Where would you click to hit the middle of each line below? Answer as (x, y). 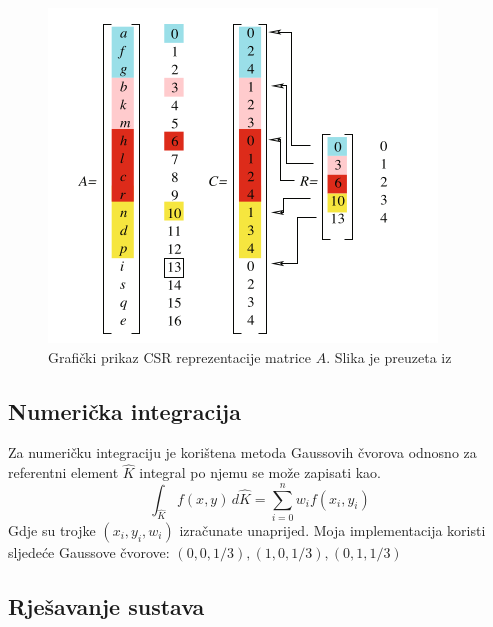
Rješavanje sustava (106, 605)
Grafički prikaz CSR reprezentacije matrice (179, 356)
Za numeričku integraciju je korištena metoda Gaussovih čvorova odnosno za (242, 452)
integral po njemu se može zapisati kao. (260, 472)
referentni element (63, 472)
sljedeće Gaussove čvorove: (89, 551)
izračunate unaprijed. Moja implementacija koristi (332, 529)
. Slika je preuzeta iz (389, 356)
